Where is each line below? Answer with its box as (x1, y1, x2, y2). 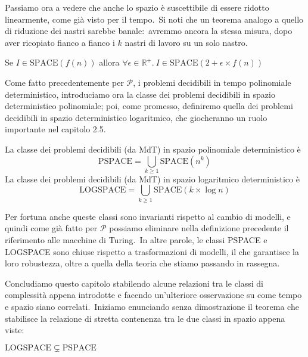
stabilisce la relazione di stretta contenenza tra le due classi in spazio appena (5, 312, 285, 324)
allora (99, 56, 120, 69)
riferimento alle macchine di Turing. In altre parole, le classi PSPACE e (5, 233, 267, 246)
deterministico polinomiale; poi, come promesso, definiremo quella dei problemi (5, 100, 293, 112)
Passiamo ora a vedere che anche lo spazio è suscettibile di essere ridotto (5, 1, 269, 13)
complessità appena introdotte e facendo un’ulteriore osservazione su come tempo (5, 288, 302, 301)
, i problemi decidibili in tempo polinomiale (133, 76, 291, 88)
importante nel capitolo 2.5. (5, 123, 106, 135)
